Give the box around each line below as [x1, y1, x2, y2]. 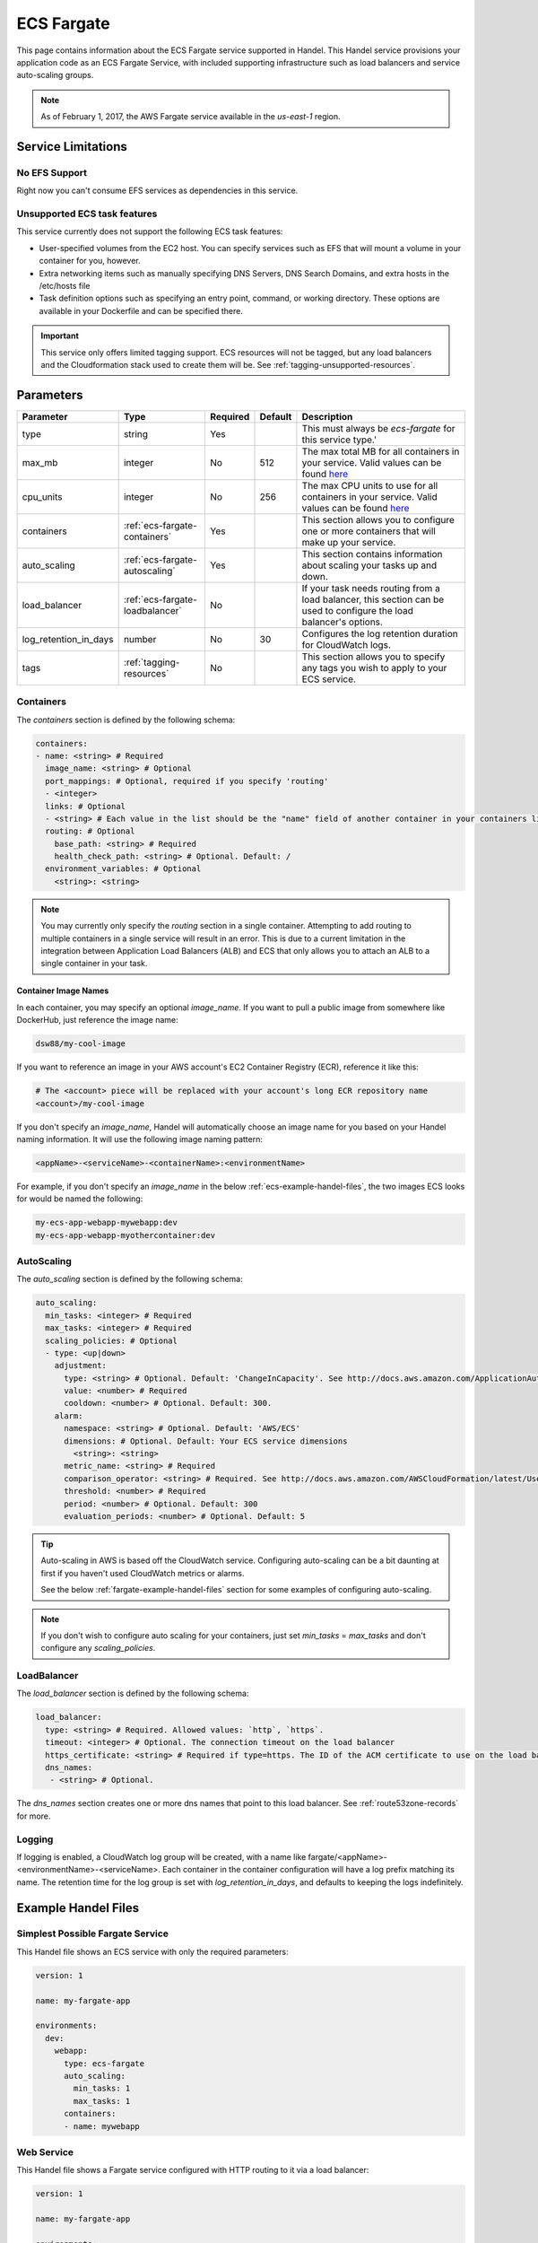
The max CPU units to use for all [301, 479, 438, 492]
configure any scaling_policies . [40, 1643, 156, 1654]
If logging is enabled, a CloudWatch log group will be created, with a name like [16, 1851, 307, 1862]
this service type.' [301, 433, 377, 446]
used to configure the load [301, 604, 414, 616]
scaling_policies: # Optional [45, 1335, 178, 1346]
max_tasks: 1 [73, 2096, 131, 2106]
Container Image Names [16, 985, 109, 996]
